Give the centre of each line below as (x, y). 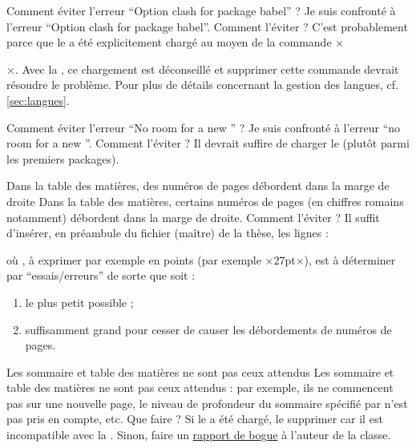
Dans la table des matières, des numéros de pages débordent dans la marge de (198, 186)
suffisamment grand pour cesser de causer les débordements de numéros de (208, 329)
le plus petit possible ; (79, 302)
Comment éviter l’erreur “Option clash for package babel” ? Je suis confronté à (201, 10)
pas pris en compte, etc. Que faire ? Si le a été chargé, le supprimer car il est (195, 419)
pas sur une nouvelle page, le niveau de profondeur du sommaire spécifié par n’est (207, 403)
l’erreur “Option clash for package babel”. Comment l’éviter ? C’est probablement (207, 26)
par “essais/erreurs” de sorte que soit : (101, 275)
